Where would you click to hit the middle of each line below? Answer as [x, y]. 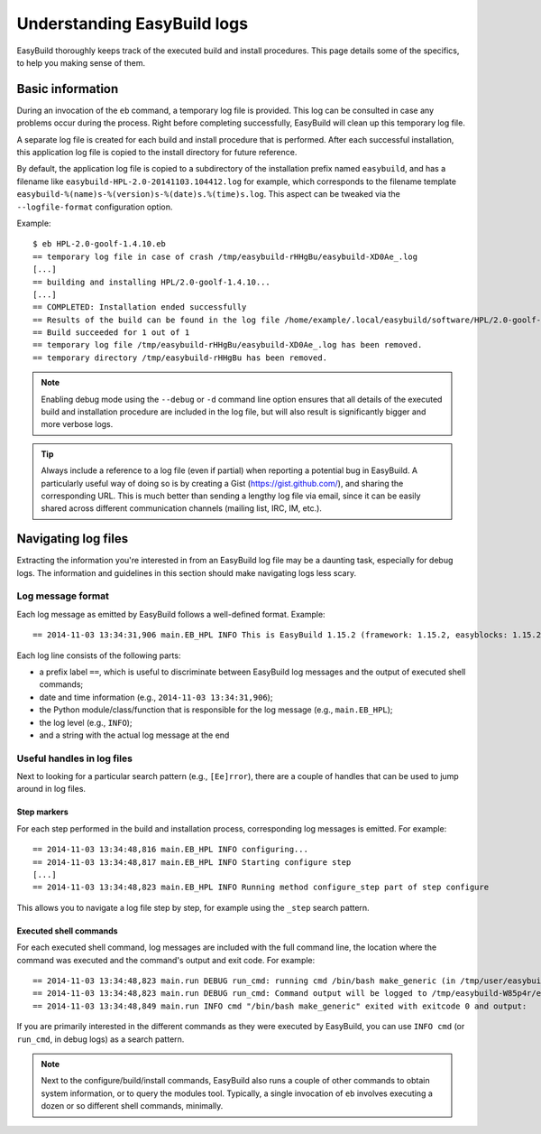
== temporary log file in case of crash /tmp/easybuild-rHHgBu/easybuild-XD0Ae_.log [225, 256]
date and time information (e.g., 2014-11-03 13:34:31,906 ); [156, 697]
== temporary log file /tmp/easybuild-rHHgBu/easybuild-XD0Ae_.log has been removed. [228, 345]
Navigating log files [73, 539]
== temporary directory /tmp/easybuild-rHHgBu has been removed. [180, 358]
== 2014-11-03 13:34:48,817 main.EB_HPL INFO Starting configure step [192, 862]
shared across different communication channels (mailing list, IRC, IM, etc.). [181, 508]
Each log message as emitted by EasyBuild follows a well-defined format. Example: [171, 614]
